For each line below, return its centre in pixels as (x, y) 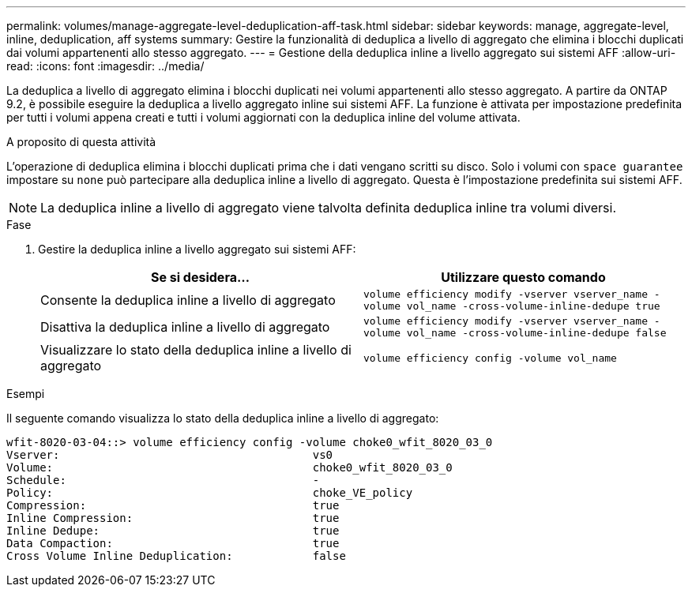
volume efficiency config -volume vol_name (490, 358)
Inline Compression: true (173, 518)
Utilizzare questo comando (523, 277)
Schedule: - (163, 480)
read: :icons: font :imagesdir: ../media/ (105, 66)
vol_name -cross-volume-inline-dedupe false (536, 333)
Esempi (26, 394)
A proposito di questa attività (81, 142)
